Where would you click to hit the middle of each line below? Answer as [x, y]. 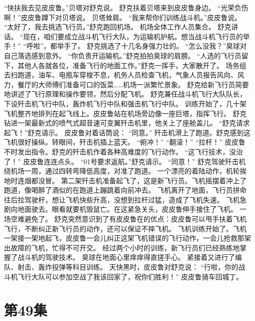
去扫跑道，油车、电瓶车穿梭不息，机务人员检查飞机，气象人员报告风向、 [121, 75]
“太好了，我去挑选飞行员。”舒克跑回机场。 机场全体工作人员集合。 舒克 [118, 27]
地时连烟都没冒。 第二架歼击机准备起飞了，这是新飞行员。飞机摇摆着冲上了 [125, 180]
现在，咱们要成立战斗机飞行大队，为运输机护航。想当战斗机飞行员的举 [137, 36]
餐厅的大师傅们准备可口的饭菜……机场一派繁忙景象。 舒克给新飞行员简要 [133, 84]
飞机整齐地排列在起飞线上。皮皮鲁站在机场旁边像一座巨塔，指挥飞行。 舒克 [125, 113]
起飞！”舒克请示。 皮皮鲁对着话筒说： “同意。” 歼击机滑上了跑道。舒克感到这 [127, 132]
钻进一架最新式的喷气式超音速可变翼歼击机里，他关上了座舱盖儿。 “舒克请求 [127, 123]
